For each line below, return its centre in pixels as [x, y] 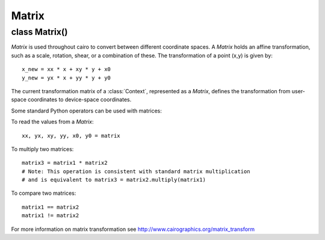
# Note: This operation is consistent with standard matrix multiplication [136, 171]
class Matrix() [39, 32]
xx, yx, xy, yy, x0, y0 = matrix [71, 136]
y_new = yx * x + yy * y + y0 [67, 78]
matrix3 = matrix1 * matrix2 [65, 163]
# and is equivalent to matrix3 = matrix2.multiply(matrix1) [114, 180]
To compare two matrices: [44, 193]
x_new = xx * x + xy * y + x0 [67, 69]
